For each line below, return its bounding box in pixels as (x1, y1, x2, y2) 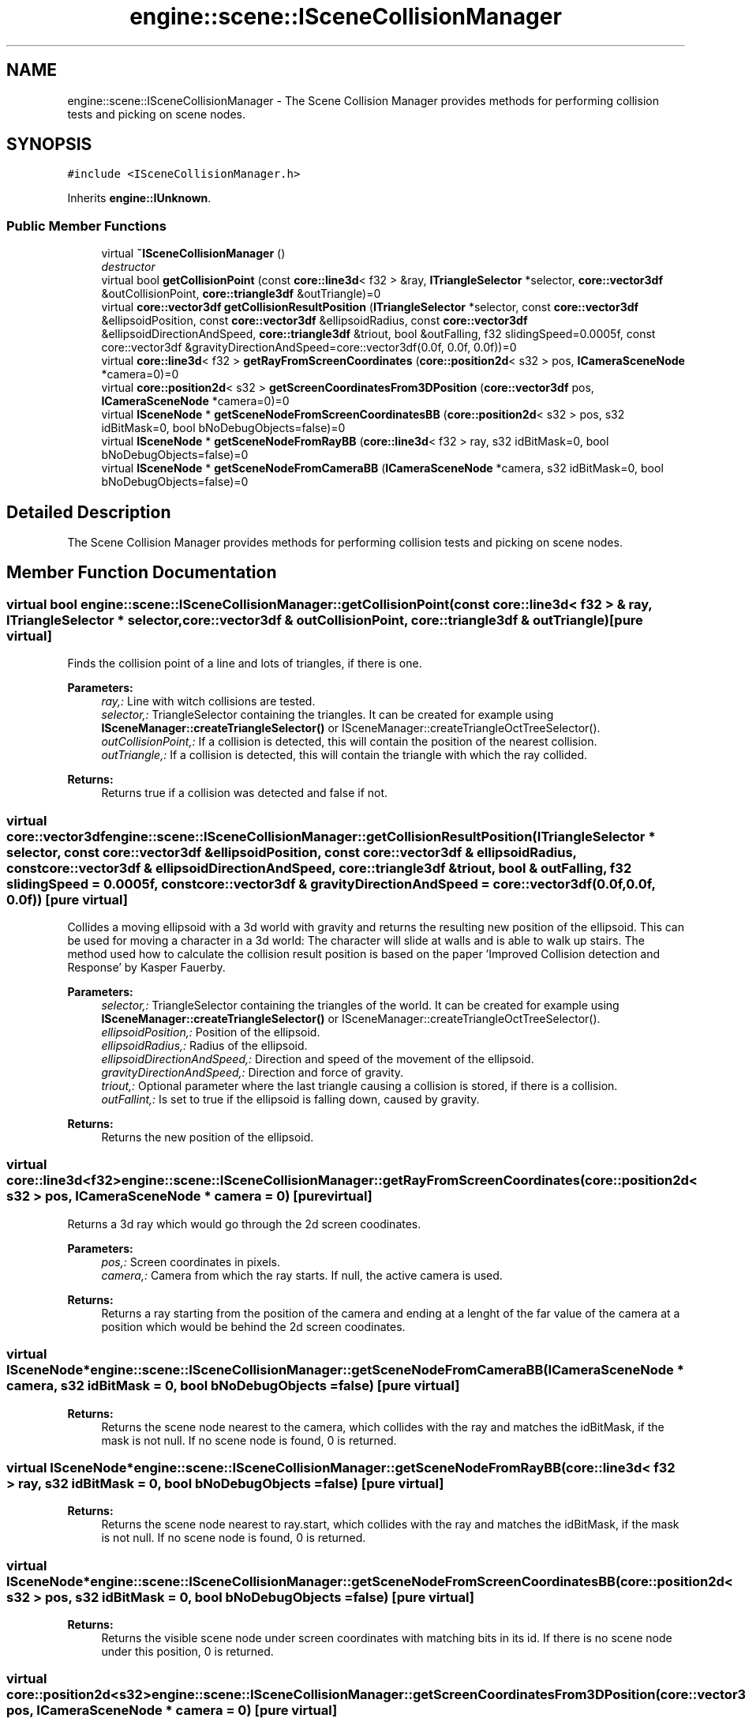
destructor (101, 260, 155, 274)
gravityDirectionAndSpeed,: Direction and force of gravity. (101, 1066, 404, 1079)
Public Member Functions (6, 217, 167, 234)
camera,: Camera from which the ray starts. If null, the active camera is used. (101, 1268, 503, 1282)
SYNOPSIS (6, 134, 92, 155)
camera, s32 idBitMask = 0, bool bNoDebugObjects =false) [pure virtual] (6, 1378, 460, 1394)
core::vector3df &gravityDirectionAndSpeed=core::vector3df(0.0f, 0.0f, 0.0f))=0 (101, 340, 517, 355)
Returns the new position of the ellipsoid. (101, 1130, 314, 1144)
